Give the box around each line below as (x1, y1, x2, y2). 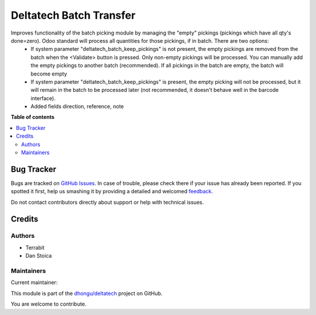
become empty (30, 70, 67, 77)
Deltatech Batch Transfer (11, 9, 136, 22)
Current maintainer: (11, 279, 58, 286)
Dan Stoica (25, 252, 52, 259)
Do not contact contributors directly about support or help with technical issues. (11, 198, 204, 206)
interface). (30, 94, 56, 102)
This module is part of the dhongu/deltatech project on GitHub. (11, 290, 163, 297)
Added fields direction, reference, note (30, 103, 124, 110)
